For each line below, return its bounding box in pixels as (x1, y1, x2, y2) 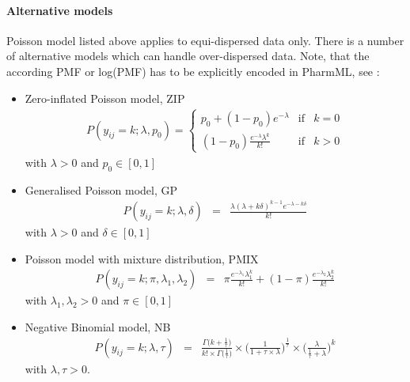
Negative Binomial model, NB (25, 318, 171, 335)
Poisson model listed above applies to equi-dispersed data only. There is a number (6, 32, 404, 48)
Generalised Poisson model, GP (25, 181, 177, 198)
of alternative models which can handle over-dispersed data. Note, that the (6, 47, 370, 64)
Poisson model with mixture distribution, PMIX (25, 250, 259, 267)
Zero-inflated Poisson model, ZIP (25, 89, 185, 106)
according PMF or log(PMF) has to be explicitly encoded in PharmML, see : (6, 62, 380, 79)
